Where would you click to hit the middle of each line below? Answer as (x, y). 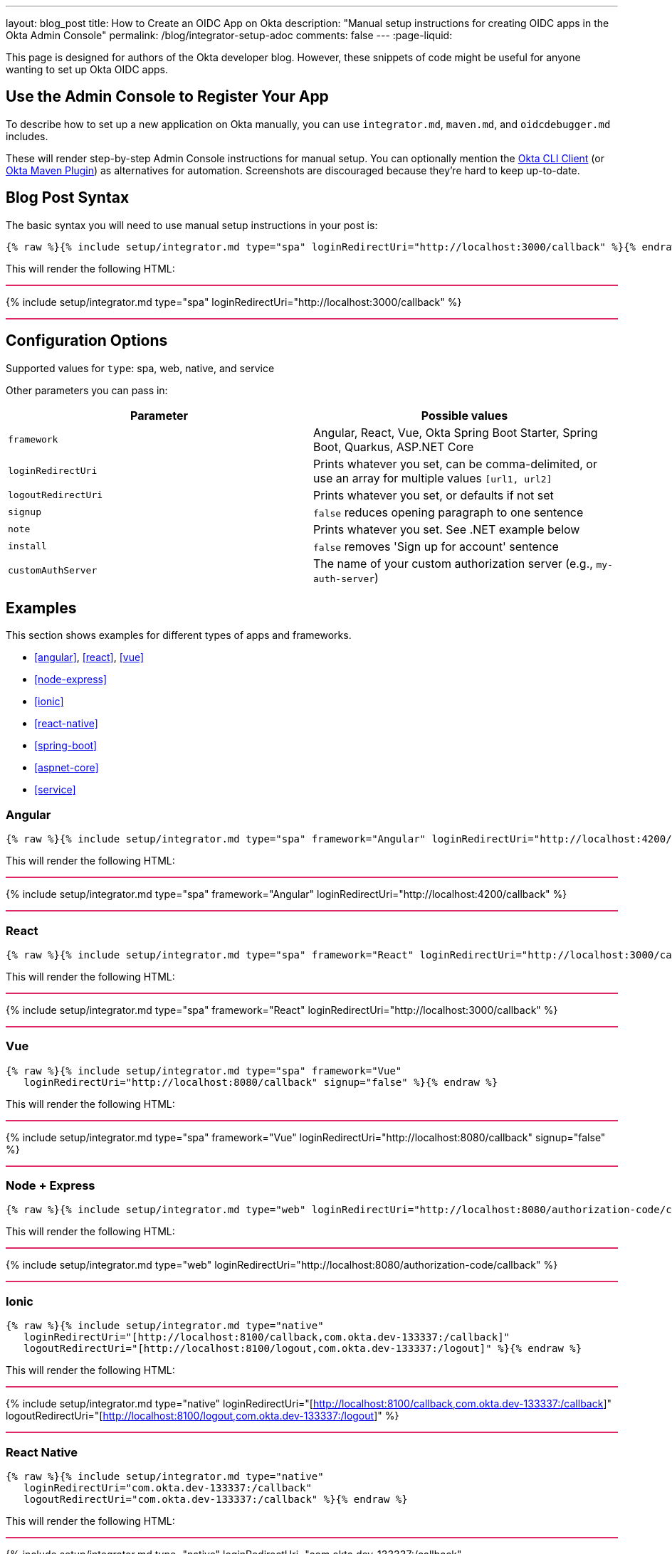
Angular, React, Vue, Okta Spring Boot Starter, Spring (456, 432)
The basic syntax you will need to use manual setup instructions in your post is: (192, 225)
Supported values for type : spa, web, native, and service (140, 368)
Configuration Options (87, 341)
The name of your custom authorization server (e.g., (453, 563)
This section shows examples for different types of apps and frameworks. (179, 635)
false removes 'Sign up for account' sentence (436, 546)
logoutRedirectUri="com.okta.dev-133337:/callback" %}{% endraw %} (216, 1499)
